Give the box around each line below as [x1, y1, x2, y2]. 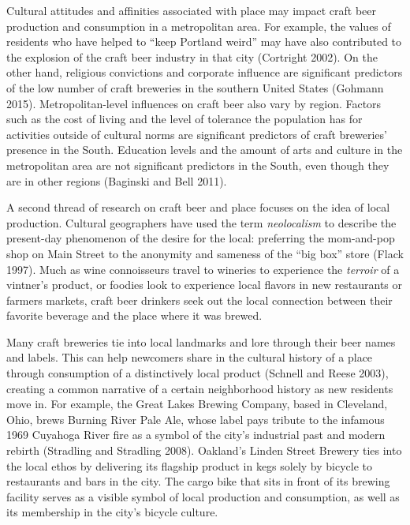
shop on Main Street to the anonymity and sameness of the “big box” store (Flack [6, 245, 404, 261]
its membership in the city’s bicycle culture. [6, 504, 218, 520]
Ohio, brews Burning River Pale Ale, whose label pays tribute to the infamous [6, 411, 385, 427]
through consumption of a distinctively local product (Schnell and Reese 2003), [6, 365, 389, 381]
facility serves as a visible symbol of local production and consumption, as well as [6, 488, 400, 504]
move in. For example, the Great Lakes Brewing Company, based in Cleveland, [6, 396, 388, 412]
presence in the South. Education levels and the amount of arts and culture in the [6, 141, 403, 158]
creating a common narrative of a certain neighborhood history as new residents [6, 380, 393, 396]
